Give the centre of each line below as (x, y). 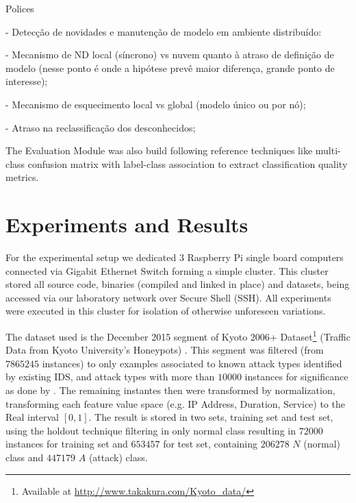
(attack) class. (118, 457)
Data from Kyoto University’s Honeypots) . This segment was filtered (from (165, 350)
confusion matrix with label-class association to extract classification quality (188, 163)
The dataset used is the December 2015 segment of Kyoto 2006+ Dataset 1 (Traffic (178, 335)
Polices (20, 8)
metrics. (22, 177)
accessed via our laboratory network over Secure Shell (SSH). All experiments (168, 297)
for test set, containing (211, 444)
